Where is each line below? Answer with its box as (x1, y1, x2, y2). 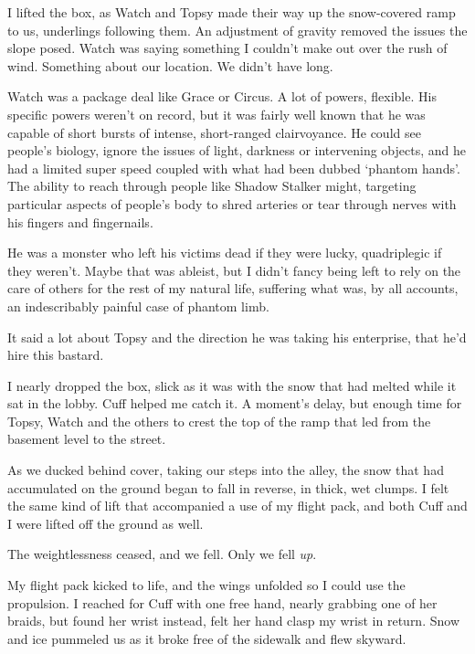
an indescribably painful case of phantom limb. (7, 296, 269, 315)
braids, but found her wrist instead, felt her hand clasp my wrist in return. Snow (7, 611, 459, 630)
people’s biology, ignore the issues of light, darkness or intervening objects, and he (7, 141, 466, 160)
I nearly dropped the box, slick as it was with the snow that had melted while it (7, 375, 457, 395)
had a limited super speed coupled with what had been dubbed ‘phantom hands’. (7, 158, 460, 177)
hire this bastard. (7, 345, 104, 364)
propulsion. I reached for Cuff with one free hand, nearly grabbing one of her (7, 593, 438, 612)
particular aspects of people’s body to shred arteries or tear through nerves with (7, 194, 457, 213)
